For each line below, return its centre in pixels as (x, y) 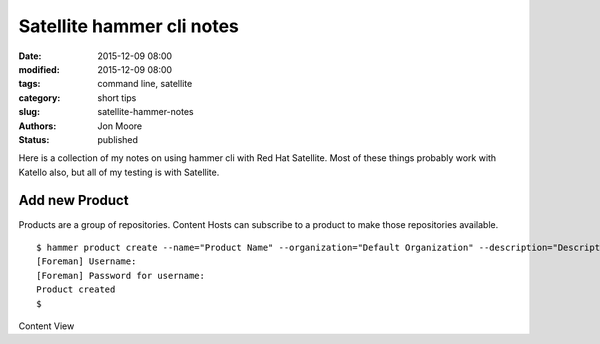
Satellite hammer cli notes (129, 26)
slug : (29, 112)
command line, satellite (145, 84)
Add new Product (73, 200)
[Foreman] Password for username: (120, 275)
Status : (34, 139)
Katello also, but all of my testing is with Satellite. (119, 172)
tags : (29, 84)
